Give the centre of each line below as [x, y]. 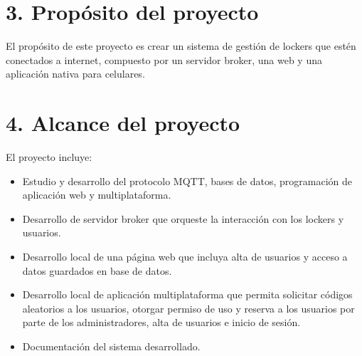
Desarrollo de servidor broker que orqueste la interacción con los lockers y [183, 218]
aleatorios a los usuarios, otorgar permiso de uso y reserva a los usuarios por [188, 308]
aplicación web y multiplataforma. [97, 195]
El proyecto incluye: [49, 157]
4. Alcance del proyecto [123, 123]
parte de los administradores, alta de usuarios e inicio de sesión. [161, 322]
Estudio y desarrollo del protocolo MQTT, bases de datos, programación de [187, 180]
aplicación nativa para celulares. [75, 74]
